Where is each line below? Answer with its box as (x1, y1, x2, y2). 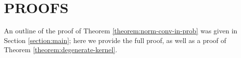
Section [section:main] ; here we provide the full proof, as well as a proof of (4, 35, 226, 45)
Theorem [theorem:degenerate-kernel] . (4, 44, 118, 55)
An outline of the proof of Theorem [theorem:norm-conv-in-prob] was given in (4, 26, 238, 36)
